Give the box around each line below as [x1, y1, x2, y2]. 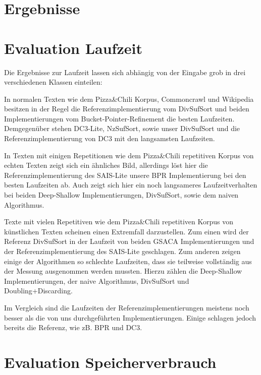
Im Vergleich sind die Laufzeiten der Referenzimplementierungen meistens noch [4, 302, 249, 312]
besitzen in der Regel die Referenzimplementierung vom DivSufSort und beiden [4, 103, 249, 114]
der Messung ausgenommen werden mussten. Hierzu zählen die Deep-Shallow [4, 266, 242, 276]
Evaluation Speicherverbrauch [4, 351, 217, 372]
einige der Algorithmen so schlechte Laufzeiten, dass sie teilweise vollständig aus [4, 256, 252, 266]
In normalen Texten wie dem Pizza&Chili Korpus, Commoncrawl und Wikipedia [4, 93, 254, 104]
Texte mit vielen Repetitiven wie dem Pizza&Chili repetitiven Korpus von [4, 216, 233, 227]
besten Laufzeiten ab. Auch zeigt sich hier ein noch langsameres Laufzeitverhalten [4, 179, 257, 190]
